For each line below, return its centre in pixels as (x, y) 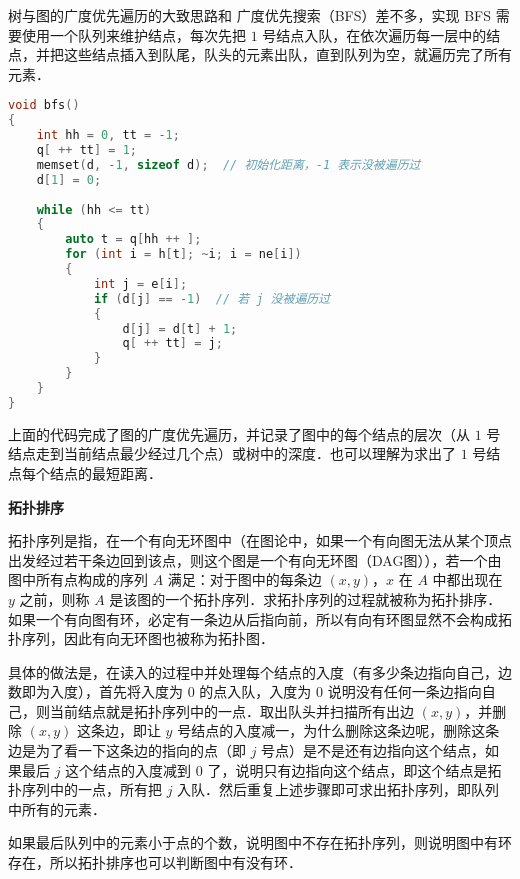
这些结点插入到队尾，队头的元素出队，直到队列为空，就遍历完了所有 (287, 54)
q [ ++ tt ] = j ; (172, 343)
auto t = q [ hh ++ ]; (133, 239)
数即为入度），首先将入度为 (95, 691)
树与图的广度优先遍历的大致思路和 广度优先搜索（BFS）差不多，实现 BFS (249, 15)
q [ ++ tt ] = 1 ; (86, 150)
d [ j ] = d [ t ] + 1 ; (180, 328)
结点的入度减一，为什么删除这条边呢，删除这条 (345, 730)
